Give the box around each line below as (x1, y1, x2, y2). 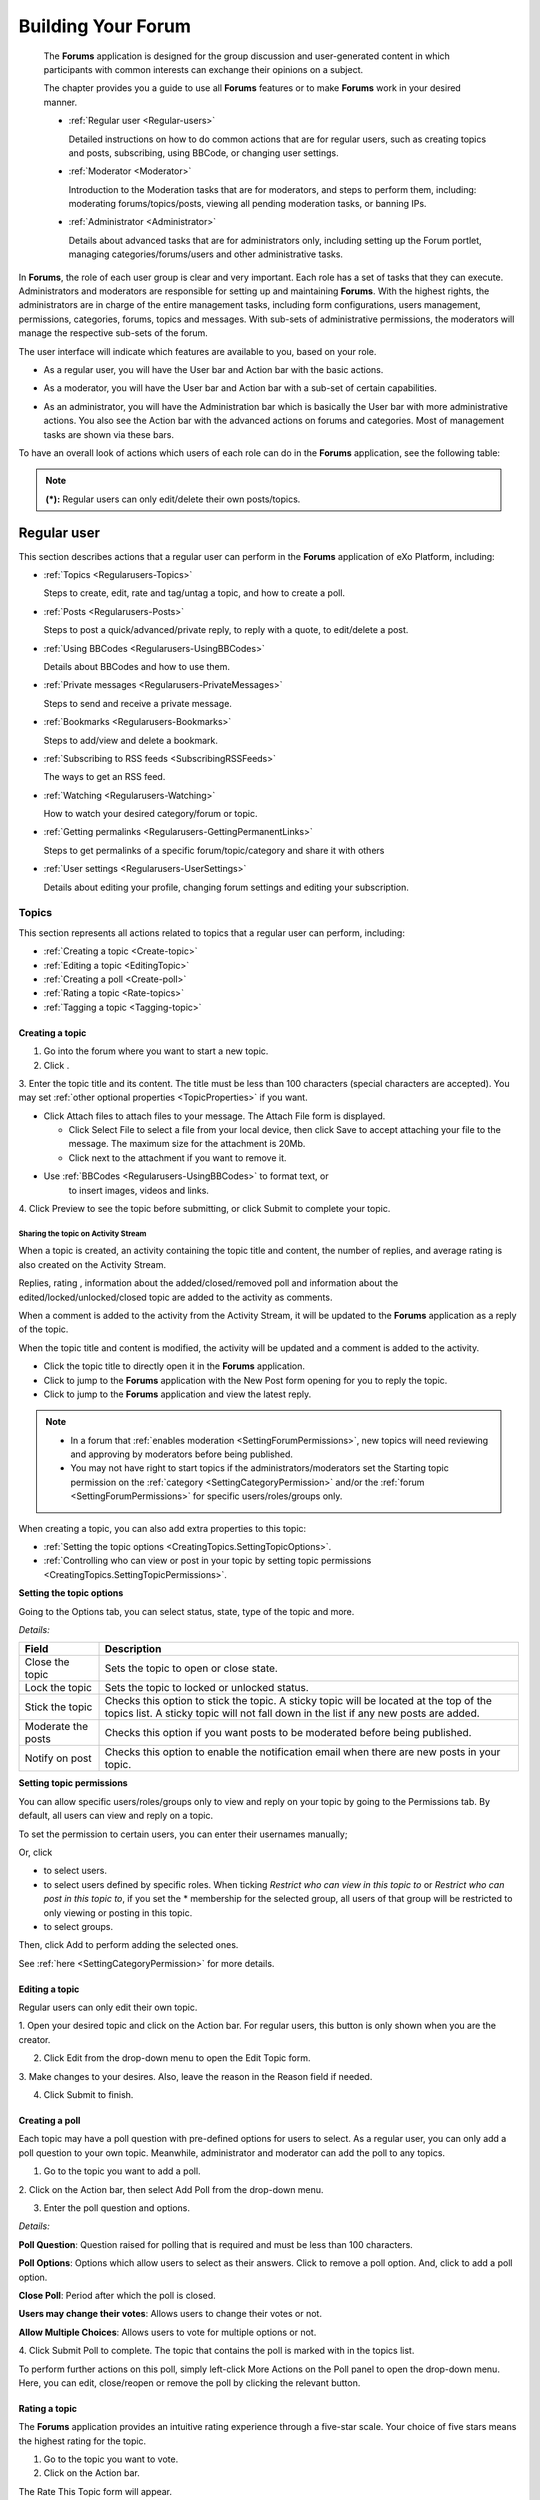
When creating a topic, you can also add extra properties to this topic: (18, 1522, 307, 1534)
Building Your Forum (18, 15, 192, 37)
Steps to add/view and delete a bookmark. (43, 734, 219, 746)
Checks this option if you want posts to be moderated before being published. (104, 1726, 472, 1740)
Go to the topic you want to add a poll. (43, 2165, 201, 2177)
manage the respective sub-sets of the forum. (18, 327, 209, 339)
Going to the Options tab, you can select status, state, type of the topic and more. (18, 1605, 355, 1617)
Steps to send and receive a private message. (43, 697, 232, 709)
